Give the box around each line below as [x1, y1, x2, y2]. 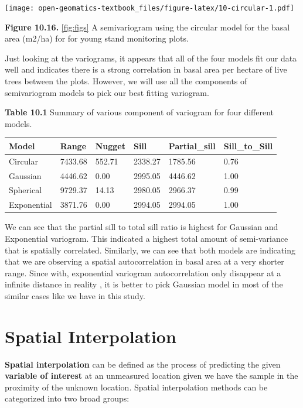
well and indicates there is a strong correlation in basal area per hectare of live [5, 63, 287, 76]
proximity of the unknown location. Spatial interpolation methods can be [5, 380, 268, 393]
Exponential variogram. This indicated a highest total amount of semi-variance [5, 232, 288, 244]
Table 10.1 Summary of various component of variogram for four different [5, 106, 274, 118]
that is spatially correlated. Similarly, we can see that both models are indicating [5, 244, 295, 256]
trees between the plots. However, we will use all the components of [5, 75, 247, 87]
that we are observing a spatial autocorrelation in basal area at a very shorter [5, 255, 284, 268]
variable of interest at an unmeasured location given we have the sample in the [5, 369, 298, 382]
